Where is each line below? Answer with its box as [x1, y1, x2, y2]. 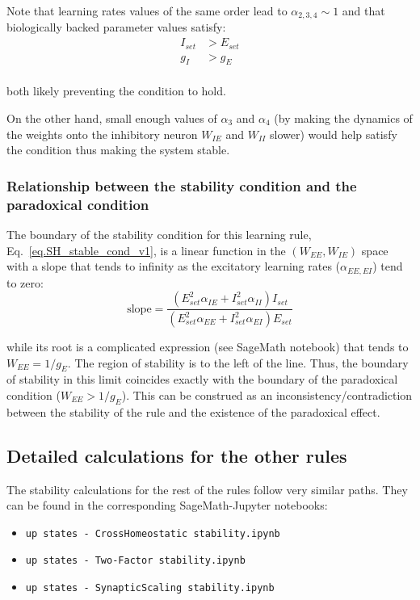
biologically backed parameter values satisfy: [6, 19, 226, 36]
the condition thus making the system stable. [6, 141, 230, 158]
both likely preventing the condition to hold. [6, 82, 226, 99]
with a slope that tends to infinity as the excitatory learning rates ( [6, 258, 341, 275]
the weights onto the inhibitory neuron [6, 125, 198, 142]
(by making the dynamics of [274, 109, 413, 126]
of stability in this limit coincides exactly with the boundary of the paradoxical [6, 371, 398, 388]
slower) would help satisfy [270, 125, 397, 142]
